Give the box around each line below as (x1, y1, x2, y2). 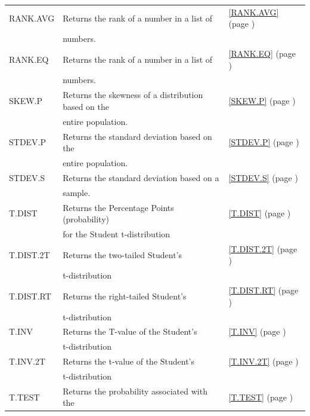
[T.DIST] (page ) (228, 207, 291, 219)
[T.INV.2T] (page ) (228, 355, 299, 368)
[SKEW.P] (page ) (228, 94, 296, 107)
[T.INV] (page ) (228, 325, 286, 338)
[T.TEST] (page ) (228, 390, 293, 403)
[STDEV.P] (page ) (228, 136, 299, 148)
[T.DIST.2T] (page (228, 242, 297, 255)
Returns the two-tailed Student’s (63, 248, 182, 261)
